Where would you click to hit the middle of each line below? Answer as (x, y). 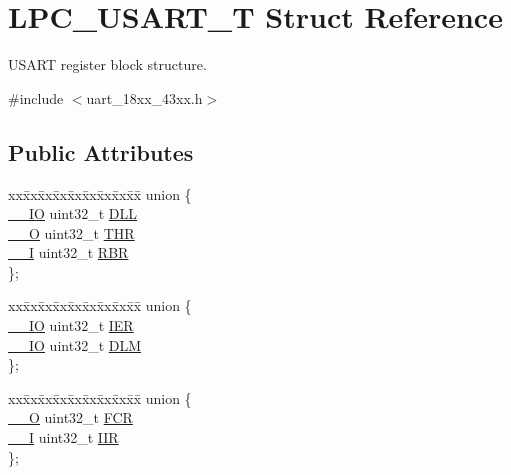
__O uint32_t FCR (70, 417)
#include (36, 97)
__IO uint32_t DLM (75, 344)
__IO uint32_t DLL (72, 213)
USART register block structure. (107, 64)
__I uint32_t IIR (63, 437)
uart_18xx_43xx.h (144, 97)
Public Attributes (101, 151)
